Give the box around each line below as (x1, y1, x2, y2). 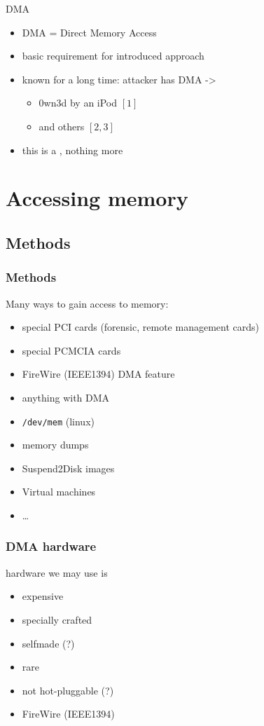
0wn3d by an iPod (39, 95, 118, 110)
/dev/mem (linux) (22, 413, 95, 428)
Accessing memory (6, 184, 188, 212)
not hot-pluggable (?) (22, 683, 114, 697)
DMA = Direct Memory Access (22, 25, 157, 39)
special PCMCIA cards (22, 343, 121, 357)
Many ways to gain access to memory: (6, 296, 169, 310)
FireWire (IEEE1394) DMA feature (22, 367, 175, 381)
